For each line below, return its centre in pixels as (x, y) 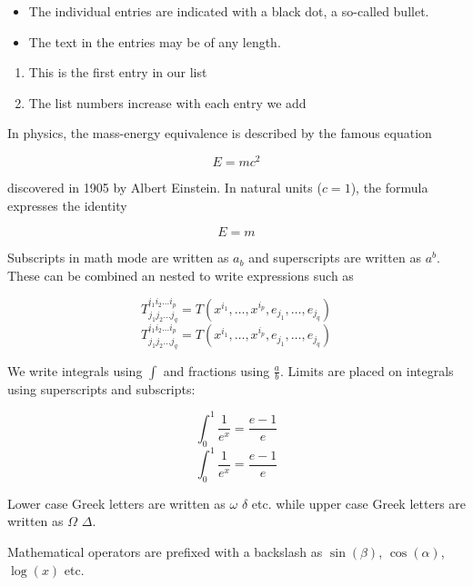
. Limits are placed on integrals (367, 370)
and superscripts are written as (335, 258)
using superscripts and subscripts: (101, 388)
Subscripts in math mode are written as (118, 258)
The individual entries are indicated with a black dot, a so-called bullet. (229, 11)
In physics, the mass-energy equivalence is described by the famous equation (220, 133)
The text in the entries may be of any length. (155, 41)
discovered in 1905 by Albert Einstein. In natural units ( (165, 188)
